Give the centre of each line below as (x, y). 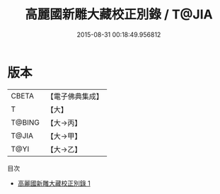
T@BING (25, 122)
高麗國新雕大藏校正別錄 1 (54, 183)
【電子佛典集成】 (75, 96)
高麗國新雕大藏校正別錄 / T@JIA (119, 15)
